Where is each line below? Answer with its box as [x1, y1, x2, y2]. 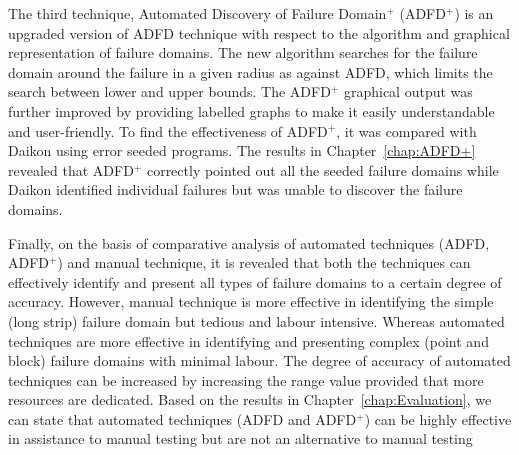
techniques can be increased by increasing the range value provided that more [8, 369, 484, 390]
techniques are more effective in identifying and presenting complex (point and [8, 330, 489, 351]
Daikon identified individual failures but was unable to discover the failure [8, 179, 463, 200]
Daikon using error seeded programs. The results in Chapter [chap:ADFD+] [8, 140, 476, 161]
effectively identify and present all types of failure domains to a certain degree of [8, 271, 502, 292]
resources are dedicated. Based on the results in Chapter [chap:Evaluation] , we [8, 389, 492, 410]
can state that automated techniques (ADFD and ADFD [8, 408, 357, 429]
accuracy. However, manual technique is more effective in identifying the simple [8, 291, 494, 312]
